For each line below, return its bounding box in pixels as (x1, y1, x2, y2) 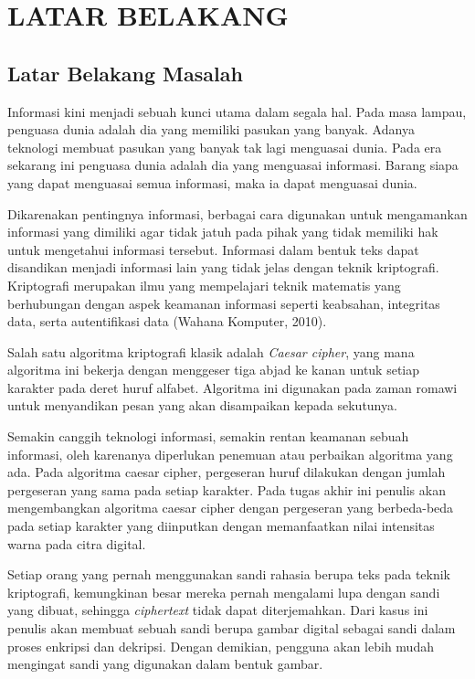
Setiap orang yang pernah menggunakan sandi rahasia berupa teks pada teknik (7, 565, 451, 584)
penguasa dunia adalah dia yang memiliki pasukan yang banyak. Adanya (7, 120, 415, 139)
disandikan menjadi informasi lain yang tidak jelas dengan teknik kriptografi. (7, 258, 439, 277)
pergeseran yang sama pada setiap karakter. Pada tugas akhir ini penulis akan (7, 480, 446, 499)
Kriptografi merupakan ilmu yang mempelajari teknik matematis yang (7, 275, 401, 294)
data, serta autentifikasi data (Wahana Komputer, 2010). (7, 312, 327, 331)
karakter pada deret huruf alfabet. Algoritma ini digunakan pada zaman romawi (7, 377, 458, 397)
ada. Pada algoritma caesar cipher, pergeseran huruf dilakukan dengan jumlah (7, 462, 446, 482)
